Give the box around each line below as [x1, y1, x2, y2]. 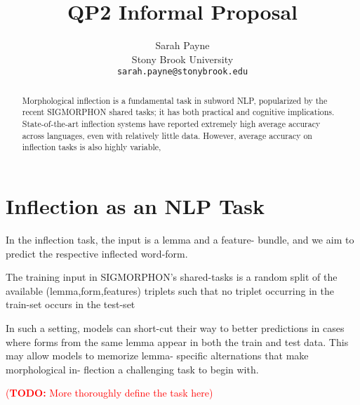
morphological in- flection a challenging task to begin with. [6, 361, 259, 376]
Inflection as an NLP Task [6, 192, 265, 220]
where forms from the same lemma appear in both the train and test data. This [6, 334, 349, 349]
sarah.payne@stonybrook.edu [116, 67, 248, 77]
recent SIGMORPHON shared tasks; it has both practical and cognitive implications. [22, 106, 335, 118]
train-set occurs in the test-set [6, 297, 135, 312]
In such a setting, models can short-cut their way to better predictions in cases [6, 320, 345, 335]
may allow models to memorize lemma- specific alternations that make [6, 348, 309, 363]
